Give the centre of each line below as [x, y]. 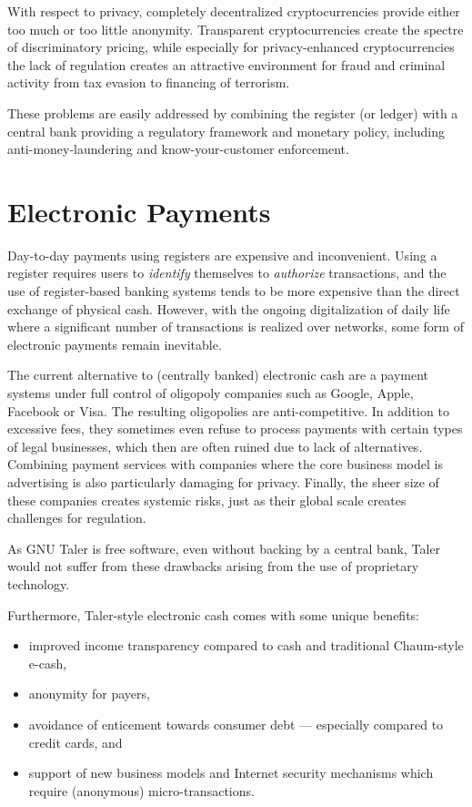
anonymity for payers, [89, 694]
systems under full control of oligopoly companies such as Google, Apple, [211, 393]
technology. [39, 583]
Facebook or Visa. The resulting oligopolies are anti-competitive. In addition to [228, 410]
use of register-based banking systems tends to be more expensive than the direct [234, 291]
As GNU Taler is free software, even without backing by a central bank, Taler [224, 548]
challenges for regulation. [77, 518]
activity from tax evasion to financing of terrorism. [149, 82]
